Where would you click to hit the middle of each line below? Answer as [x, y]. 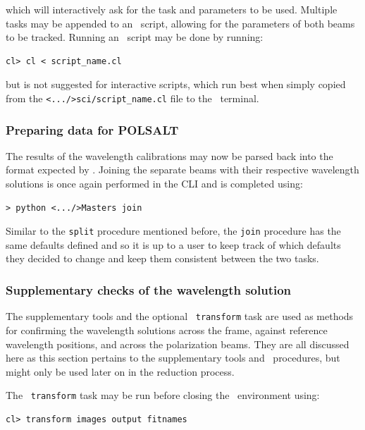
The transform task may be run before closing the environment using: [163, 395]
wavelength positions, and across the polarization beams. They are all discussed [178, 344]
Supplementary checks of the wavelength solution [149, 289]
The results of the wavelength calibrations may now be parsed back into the [169, 155]
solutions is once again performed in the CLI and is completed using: [154, 184]
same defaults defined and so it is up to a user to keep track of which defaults [173, 244]
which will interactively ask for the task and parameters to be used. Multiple [172, 9]
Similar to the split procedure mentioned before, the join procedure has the [173, 231]
